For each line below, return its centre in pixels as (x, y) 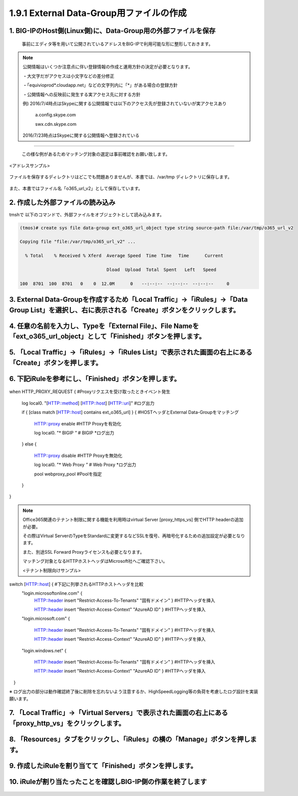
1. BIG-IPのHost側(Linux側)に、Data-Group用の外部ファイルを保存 (112, 31)
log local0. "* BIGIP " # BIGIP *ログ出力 (74, 433)
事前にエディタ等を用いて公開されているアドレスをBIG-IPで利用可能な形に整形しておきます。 (117, 44)
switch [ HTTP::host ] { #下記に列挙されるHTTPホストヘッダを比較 (76, 584)
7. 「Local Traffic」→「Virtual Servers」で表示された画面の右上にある (119, 713)
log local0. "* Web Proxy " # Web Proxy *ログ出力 (85, 465)
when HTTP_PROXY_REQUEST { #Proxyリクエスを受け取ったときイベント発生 (90, 392)
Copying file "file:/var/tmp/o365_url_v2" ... (78, 242)
